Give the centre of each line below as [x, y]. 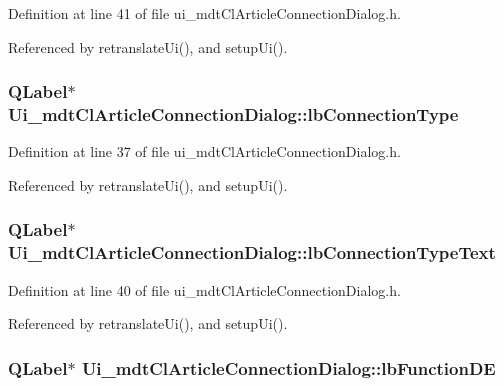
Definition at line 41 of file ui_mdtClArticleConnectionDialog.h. [204, 13]
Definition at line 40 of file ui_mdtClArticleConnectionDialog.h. [204, 289]
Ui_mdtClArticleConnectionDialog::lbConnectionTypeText [252, 252]
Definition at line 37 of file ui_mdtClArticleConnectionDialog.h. [204, 151]
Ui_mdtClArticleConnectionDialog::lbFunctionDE [288, 367]
